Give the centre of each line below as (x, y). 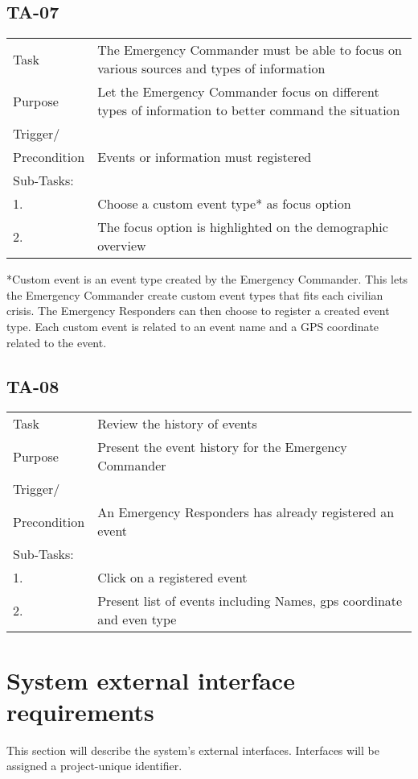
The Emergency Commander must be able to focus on (250, 50)
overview (122, 246)
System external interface (151, 680)
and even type (137, 619)
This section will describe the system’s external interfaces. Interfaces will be (193, 750)
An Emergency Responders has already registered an (246, 512)
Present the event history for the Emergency (222, 447)
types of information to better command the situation (249, 110)
